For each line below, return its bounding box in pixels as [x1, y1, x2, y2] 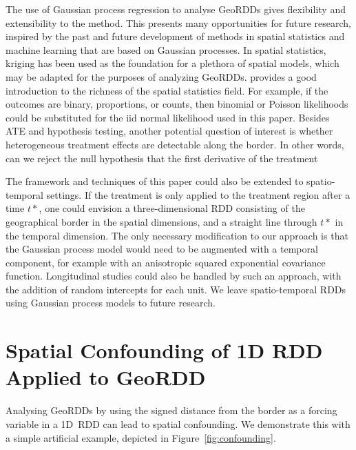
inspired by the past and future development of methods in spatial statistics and [6, 29, 345, 43]
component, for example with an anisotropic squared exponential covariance [6, 255, 326, 269]
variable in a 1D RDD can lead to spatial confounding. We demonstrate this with [6, 416, 350, 431]
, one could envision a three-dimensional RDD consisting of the [39, 201, 305, 215]
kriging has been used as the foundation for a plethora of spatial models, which [6, 56, 339, 70]
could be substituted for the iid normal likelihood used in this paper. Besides [6, 110, 330, 124]
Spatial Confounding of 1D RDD [6, 336, 323, 364]
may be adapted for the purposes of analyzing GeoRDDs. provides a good [6, 69, 317, 84]
